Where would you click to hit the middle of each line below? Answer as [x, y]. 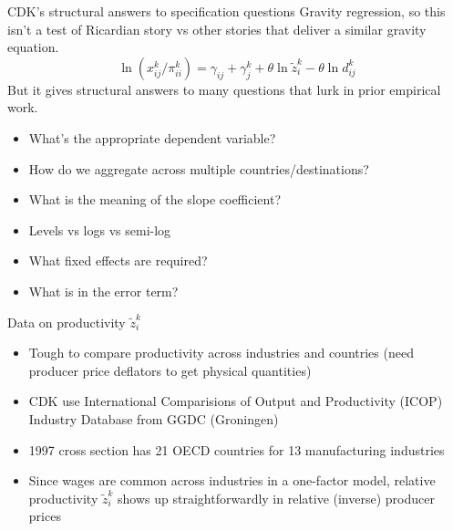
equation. [33, 47]
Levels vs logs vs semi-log [100, 229]
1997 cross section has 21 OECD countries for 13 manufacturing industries [237, 449]
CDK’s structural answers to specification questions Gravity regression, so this [226, 11]
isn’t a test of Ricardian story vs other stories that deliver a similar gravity [217, 29]
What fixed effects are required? [118, 260]
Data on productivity [67, 322]
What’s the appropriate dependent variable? [152, 137]
